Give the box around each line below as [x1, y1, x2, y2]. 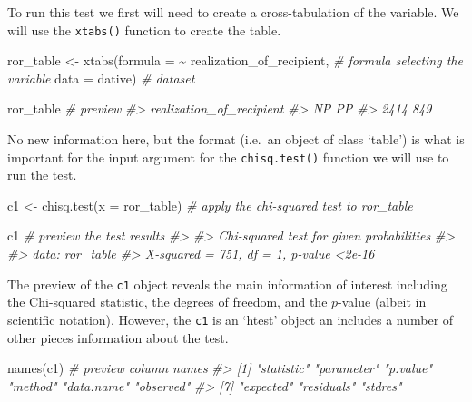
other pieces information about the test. [7, 328, 229, 347]
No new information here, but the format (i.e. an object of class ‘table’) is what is [7, 130, 465, 149]
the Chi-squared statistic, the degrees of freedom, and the [7, 292, 328, 311]
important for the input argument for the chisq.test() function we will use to [7, 147, 449, 166]
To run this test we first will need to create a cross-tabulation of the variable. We [7, 3, 459, 21]
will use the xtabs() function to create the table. [7, 20, 281, 39]
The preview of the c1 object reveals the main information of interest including [7, 274, 447, 293]
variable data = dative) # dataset [7, 68, 195, 87]
